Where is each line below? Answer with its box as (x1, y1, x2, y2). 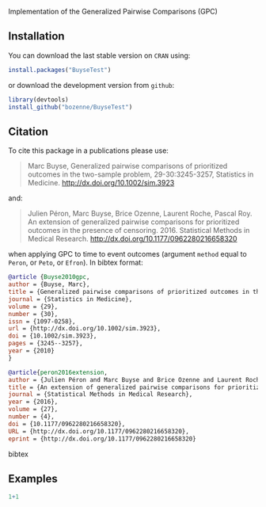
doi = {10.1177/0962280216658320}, (8, 420, 126, 428)
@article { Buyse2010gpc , (8, 273, 90, 281)
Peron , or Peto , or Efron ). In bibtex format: (8, 257, 144, 268)
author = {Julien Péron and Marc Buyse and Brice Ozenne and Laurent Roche (8, 375, 264, 383)
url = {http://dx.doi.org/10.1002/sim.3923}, (8, 325, 161, 333)
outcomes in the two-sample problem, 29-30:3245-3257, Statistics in (27, 170, 254, 179)
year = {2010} (8, 347, 55, 355)
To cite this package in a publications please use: (8, 146, 169, 155)
